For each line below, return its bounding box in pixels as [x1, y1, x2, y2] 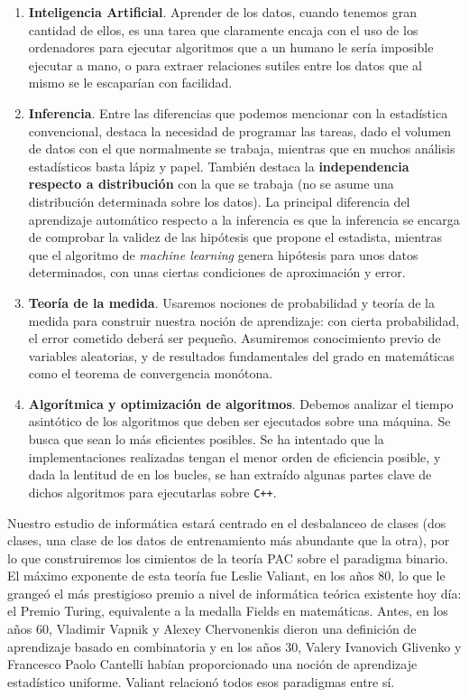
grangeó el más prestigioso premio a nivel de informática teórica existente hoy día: [7, 583, 462, 602]
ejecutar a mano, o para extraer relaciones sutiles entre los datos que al [28, 55, 422, 74]
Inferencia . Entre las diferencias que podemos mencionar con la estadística [28, 103, 448, 122]
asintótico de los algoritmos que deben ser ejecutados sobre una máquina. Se [28, 412, 451, 431]
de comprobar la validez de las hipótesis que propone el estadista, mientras [28, 228, 443, 246]
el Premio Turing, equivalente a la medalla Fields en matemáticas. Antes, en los [7, 601, 448, 620]
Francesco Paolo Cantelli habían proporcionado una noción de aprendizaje [7, 655, 418, 674]
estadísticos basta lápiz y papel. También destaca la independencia [28, 156, 409, 175]
